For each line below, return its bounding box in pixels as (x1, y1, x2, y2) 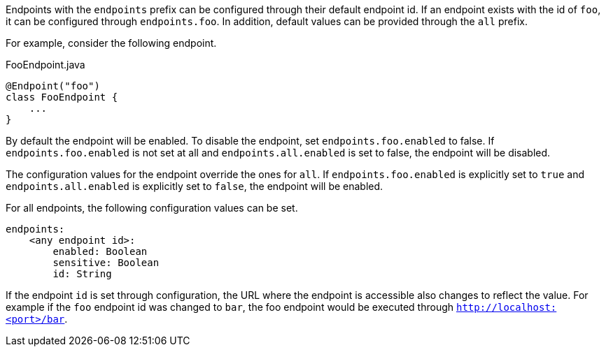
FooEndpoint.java (6, 59, 85, 71)
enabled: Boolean (52, 246, 148, 257)
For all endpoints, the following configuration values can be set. (6, 202, 298, 214)
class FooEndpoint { (6, 91, 118, 103)
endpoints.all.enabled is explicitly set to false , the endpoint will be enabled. (6, 180, 383, 192)
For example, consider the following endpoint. (6, 37, 217, 49)
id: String (52, 268, 112, 279)
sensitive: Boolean (52, 257, 160, 268)
